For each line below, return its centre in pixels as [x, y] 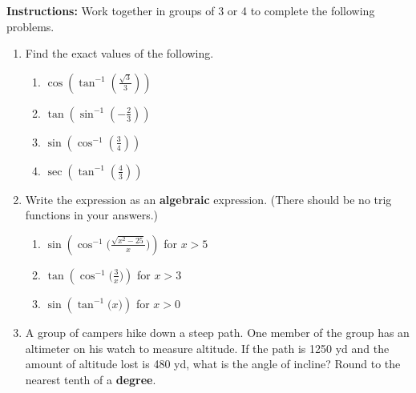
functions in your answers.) [92, 215]
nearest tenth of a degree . [91, 379]
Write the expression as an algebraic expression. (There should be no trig [208, 199]
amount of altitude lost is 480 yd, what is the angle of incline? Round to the [213, 364]
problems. [30, 26]
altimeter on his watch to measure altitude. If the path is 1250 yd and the [207, 348]
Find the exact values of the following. [119, 53]
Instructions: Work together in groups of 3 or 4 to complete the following [191, 10]
